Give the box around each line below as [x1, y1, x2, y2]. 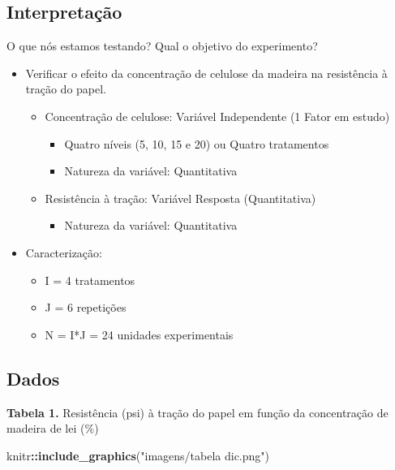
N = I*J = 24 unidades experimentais [45, 326, 234, 343]
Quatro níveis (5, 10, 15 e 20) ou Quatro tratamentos [64, 135, 329, 152]
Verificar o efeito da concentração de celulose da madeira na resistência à [25, 64, 388, 81]
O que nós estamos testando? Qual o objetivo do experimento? [6, 37, 318, 54]
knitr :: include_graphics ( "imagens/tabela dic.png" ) [6, 446, 270, 464]
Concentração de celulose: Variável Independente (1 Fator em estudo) [45, 107, 390, 124]
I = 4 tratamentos [45, 271, 135, 288]
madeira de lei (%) [6, 420, 99, 437]
